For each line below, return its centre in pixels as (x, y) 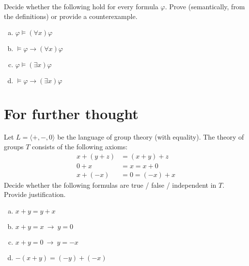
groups (14, 146)
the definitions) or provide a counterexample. (71, 16)
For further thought (71, 114)
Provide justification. (35, 194)
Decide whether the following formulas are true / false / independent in (110, 185)
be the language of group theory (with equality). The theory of (151, 137)
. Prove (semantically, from (205, 6)
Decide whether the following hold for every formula (81, 6)
